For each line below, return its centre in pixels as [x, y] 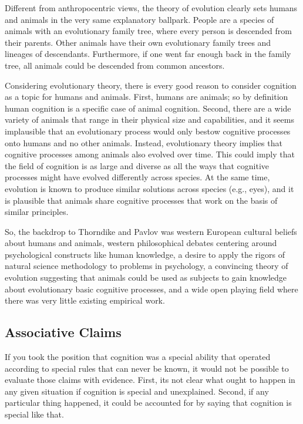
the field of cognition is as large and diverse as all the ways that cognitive [137, 165]
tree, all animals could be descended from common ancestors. [115, 65]
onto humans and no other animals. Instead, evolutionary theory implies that [144, 142]
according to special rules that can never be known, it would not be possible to [147, 368]
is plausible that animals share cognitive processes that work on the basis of [141, 200]
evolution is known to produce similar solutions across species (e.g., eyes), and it [149, 188]
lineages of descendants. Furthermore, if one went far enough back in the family [148, 54]
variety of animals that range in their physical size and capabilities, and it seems [149, 120]
